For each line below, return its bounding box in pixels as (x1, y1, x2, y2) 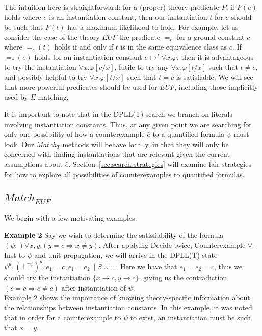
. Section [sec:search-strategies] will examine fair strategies (68, 158, 251, 169)
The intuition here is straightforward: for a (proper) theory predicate (4, 2, 219, 12)
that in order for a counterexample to (4, 312, 121, 323)
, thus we (214, 260, 243, 271)
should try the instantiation (4, 272, 91, 282)
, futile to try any (114, 61, 169, 72)
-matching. (35, 91, 69, 102)
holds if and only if (54, 41, 113, 52)
